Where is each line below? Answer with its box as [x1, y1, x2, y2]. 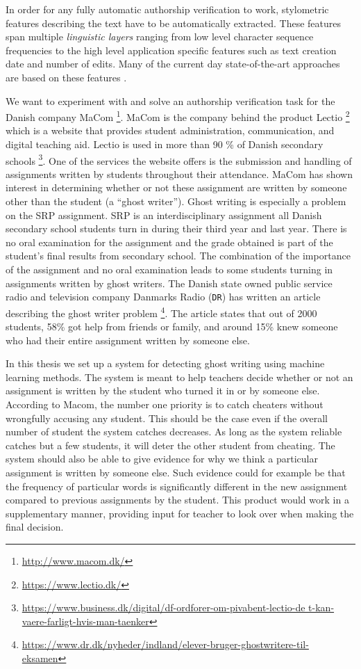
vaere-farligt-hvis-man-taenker [22, 613, 149, 628]
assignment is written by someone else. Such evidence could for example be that [6, 465, 346, 480]
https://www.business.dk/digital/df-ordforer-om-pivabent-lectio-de [22, 600, 305, 615]
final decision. [6, 519, 64, 534]
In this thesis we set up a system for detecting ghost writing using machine [6, 356, 325, 371]
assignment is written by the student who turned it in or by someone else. [6, 383, 320, 398]
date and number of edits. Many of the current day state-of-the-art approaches [6, 56, 340, 71]
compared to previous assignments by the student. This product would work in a [6, 492, 349, 507]
